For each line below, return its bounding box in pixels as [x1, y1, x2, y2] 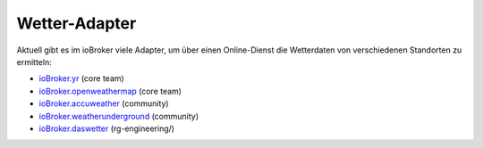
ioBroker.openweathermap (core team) [38, 86, 182, 96]
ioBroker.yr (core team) [38, 73, 124, 84]
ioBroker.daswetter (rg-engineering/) [38, 123, 174, 134]
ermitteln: [16, 56, 53, 67]
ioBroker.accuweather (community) [38, 98, 169, 109]
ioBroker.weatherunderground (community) [38, 111, 199, 121]
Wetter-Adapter [16, 13, 137, 33]
